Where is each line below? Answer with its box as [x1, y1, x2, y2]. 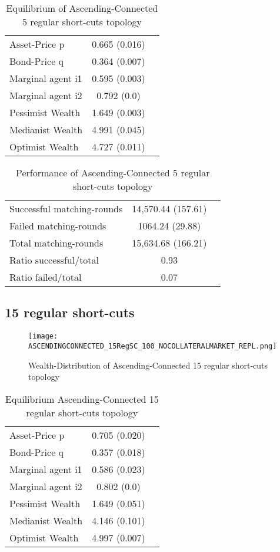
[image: [28, 332, 58, 341]
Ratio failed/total [9, 270, 82, 284]
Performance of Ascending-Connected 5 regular [16, 166, 210, 179]
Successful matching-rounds [9, 202, 123, 215]
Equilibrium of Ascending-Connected [6, 1, 158, 15]
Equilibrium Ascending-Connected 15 [5, 392, 159, 406]
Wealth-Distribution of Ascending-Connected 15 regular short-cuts [28, 359, 268, 371]
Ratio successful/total [9, 253, 99, 267]
